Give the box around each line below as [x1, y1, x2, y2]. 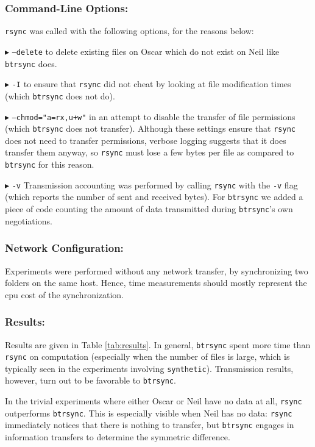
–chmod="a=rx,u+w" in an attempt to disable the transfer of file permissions [12, 110, 296, 123]
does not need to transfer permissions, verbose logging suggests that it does [5, 134, 286, 146]
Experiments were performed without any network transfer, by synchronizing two [5, 264, 308, 277]
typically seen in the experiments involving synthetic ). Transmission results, [5, 362, 294, 374]
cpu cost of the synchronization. [5, 288, 124, 301]
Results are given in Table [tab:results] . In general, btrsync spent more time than [5, 338, 311, 351]
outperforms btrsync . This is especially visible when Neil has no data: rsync [5, 406, 292, 419]
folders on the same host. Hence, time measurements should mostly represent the [5, 276, 307, 289]
